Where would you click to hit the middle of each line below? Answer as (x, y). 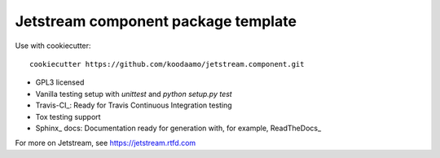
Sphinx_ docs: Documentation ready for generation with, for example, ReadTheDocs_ (178, 128)
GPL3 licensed (60, 82)
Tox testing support (68, 116)
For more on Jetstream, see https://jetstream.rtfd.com (106, 143)
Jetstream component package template (156, 21)
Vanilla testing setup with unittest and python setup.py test (134, 94)
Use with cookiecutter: (53, 46)
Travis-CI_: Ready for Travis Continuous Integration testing (134, 105)
